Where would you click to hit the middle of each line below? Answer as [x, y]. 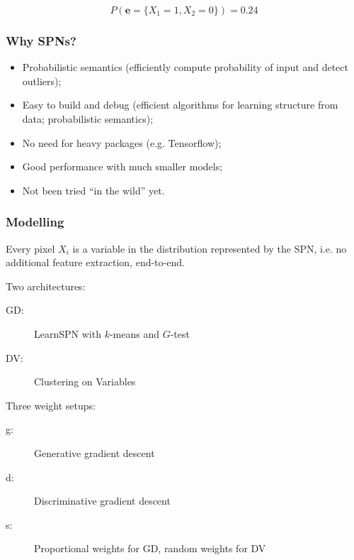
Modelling [35, 222]
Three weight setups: [51, 405]
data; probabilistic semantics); [88, 119]
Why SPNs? [41, 40]
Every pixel [30, 248]
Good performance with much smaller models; [122, 166]
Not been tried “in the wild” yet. [93, 190]
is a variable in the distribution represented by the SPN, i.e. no [210, 248]
